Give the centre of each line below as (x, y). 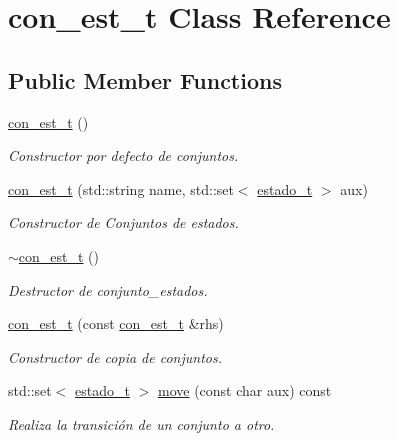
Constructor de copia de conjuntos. (115, 356)
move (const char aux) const (244, 390)
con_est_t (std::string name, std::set (121, 188)
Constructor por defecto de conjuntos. (123, 155)
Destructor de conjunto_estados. (108, 289)
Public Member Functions (145, 79)
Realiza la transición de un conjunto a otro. (141, 423)
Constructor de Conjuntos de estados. (123, 222)
